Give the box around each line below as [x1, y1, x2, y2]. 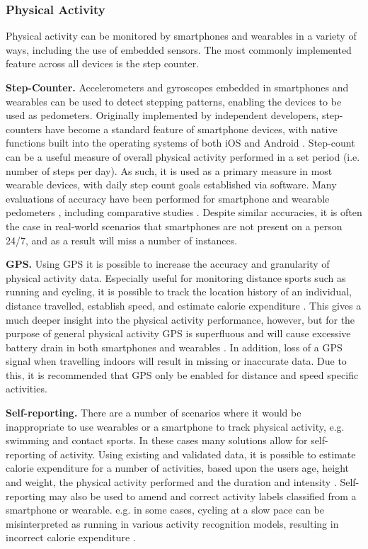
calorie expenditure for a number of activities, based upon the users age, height [6, 460, 350, 475]
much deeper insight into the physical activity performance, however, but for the [6, 312, 355, 327]
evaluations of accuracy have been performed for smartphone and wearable [6, 191, 330, 205]
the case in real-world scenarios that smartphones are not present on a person [6, 218, 343, 233]
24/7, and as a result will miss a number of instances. [6, 232, 238, 247]
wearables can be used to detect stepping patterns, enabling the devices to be [6, 94, 342, 108]
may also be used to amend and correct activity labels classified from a [49, 488, 357, 503]
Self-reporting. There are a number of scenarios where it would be [6, 405, 301, 420]
